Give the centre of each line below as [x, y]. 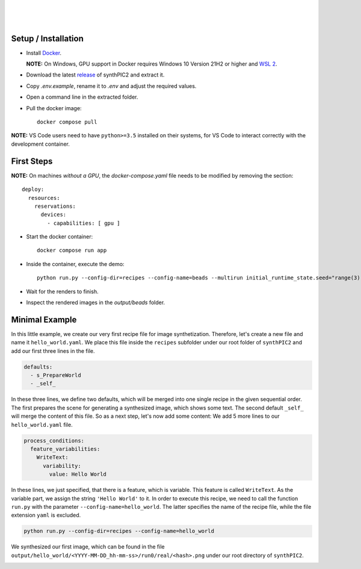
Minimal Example [44, 319]
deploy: [33, 189]
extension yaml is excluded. [46, 515]
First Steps [32, 161]
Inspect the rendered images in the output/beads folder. [96, 303]
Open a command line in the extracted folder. [82, 97]
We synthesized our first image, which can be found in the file [88, 547]
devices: [54, 215]
